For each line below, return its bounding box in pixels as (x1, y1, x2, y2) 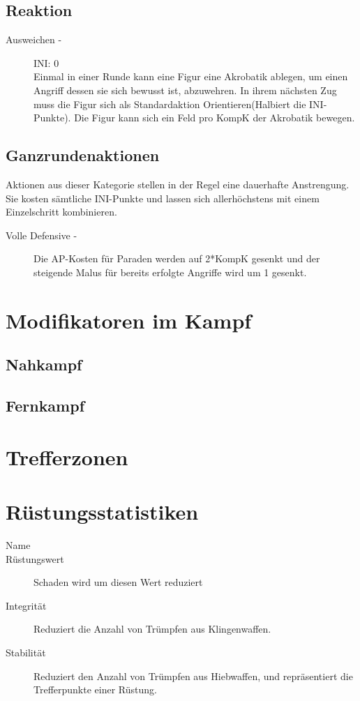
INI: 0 (33, 55, 59, 70)
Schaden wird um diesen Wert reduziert (33, 575, 203, 589)
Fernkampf (6, 395, 85, 416)
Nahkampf (6, 354, 82, 375)
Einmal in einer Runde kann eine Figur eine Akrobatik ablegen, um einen (33, 69, 348, 84)
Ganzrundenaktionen (6, 144, 160, 166)
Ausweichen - (6, 32, 62, 47)
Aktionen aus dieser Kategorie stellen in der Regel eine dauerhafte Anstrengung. (6, 176, 350, 191)
